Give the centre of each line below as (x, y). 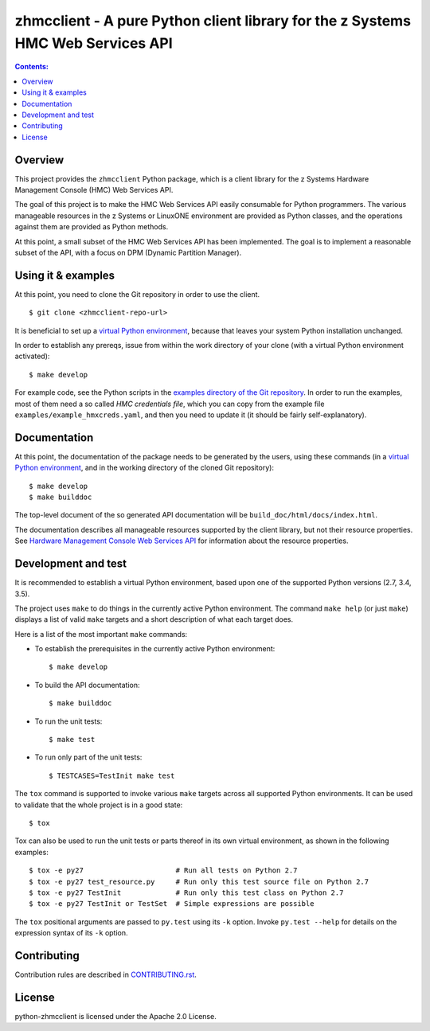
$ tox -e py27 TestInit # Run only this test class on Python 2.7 (186, 892)
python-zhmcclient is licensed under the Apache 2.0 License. (115, 1016)
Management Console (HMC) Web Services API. (94, 189)
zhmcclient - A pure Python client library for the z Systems (213, 21)
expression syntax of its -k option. (71, 933)
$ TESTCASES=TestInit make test (112, 775)
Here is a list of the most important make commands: (101, 634)
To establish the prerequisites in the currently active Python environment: (155, 649)
